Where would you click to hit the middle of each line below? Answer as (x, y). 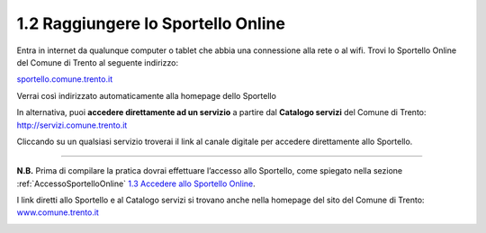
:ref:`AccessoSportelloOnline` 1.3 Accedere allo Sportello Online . (136, 184)
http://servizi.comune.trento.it (72, 125)
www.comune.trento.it (58, 212)
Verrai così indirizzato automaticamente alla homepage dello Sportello (146, 95)
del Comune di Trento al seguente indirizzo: (98, 62)
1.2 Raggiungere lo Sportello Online (151, 23)
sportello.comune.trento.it (64, 79)
